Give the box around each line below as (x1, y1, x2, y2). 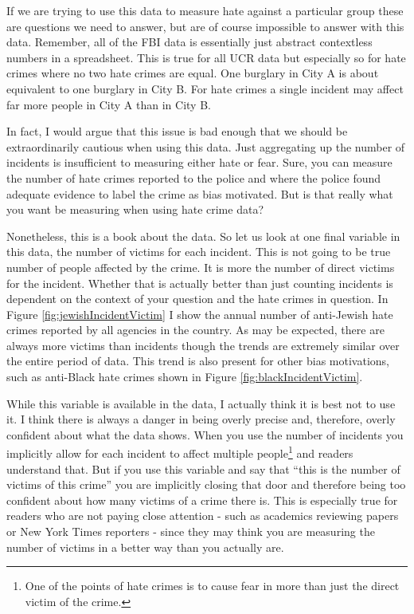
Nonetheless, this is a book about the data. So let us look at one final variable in (6, 227, 400, 244)
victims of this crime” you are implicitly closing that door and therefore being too (6, 476, 406, 493)
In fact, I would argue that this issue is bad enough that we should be (6, 123, 348, 140)
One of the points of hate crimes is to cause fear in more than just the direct (25, 577, 400, 594)
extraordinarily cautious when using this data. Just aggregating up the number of (6, 138, 405, 155)
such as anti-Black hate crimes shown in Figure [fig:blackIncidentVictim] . (6, 368, 363, 385)
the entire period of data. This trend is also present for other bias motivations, (6, 352, 389, 369)
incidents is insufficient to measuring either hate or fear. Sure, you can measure (6, 154, 393, 171)
